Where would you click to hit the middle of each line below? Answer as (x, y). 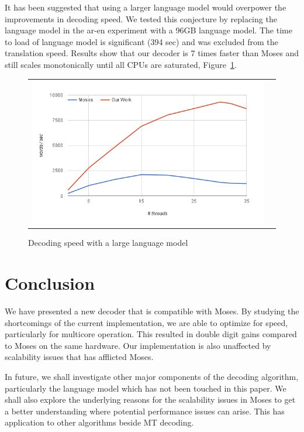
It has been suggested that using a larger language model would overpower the (146, 7)
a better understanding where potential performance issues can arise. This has (145, 411)
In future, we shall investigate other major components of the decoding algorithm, (152, 376)
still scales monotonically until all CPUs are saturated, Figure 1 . (121, 64)
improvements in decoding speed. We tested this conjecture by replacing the (141, 18)
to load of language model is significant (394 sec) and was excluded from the (141, 41)
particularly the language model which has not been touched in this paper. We (146, 388)
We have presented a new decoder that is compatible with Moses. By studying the (152, 311)
